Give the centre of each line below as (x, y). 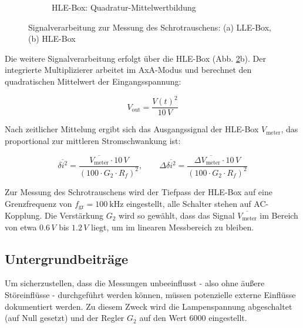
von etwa (21, 227)
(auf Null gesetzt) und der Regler (65, 318)
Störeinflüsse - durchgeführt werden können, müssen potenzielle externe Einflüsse (150, 294)
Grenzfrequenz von (38, 203)
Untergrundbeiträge (67, 258)
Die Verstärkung (74, 215)
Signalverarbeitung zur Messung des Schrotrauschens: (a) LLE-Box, (150, 27)
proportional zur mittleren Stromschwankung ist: (93, 140)
